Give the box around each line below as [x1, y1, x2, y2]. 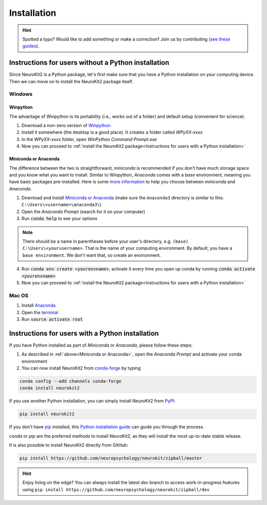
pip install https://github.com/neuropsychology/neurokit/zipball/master [19, 456, 202, 461]
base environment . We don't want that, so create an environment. [22, 252, 161, 258]
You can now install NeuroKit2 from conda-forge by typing [21, 365, 141, 371]
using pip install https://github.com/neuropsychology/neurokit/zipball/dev [22, 486, 210, 492]
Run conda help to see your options [21, 216, 97, 222]
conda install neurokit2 [19, 385, 80, 391]
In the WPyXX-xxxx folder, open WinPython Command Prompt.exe [21, 136, 157, 142]
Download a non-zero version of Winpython [21, 122, 111, 128]
